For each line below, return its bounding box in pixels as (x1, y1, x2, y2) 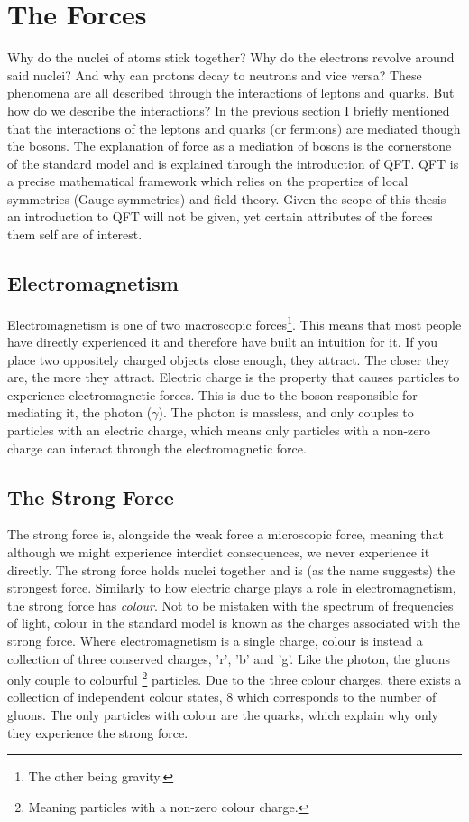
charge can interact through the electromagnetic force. (7, 438, 307, 457)
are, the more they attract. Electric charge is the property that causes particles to (7, 368, 460, 387)
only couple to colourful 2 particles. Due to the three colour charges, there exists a (7, 668, 462, 688)
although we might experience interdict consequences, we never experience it (7, 543, 430, 562)
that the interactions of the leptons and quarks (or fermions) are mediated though (7, 118, 461, 137)
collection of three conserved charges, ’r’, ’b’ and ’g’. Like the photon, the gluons (7, 649, 450, 668)
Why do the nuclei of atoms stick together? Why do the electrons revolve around (7, 48, 455, 67)
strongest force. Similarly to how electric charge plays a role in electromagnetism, (7, 578, 456, 597)
